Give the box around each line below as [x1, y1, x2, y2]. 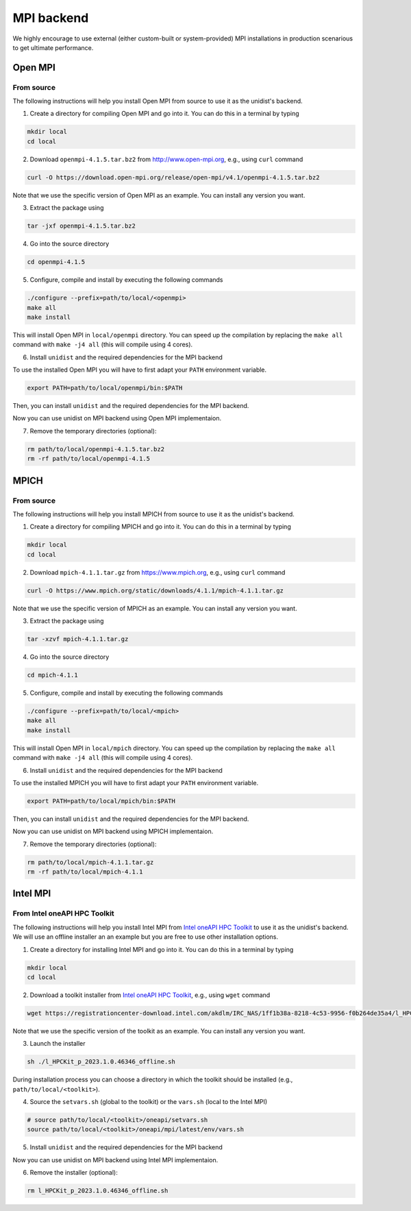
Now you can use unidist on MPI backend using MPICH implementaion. [12, 827, 214, 836]
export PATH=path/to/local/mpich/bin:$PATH [27, 797, 176, 805]
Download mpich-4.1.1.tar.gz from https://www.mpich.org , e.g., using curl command [29, 568, 286, 576]
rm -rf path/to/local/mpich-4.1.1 [27, 868, 143, 876]
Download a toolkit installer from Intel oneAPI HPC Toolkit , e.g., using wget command [29, 991, 271, 999]
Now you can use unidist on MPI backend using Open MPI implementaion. [12, 414, 222, 422]
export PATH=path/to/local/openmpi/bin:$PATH [27, 384, 183, 392]
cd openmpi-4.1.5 [27, 258, 86, 266]
